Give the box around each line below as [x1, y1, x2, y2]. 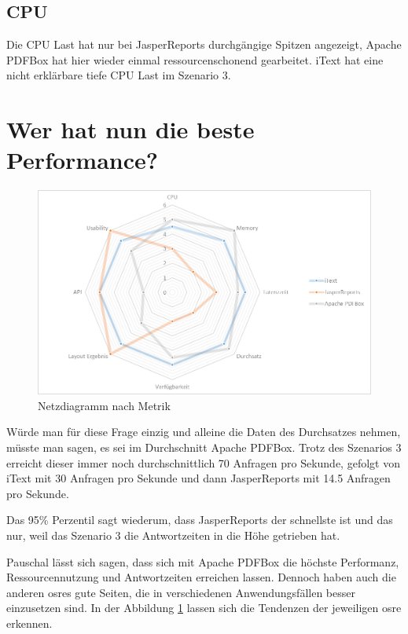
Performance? [6, 144, 158, 176]
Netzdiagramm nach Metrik [38, 397, 171, 413]
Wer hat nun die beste [6, 113, 255, 145]
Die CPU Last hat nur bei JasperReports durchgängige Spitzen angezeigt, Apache [6, 36, 402, 53]
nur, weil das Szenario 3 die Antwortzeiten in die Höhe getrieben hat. [6, 526, 340, 543]
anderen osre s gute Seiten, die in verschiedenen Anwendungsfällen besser [6, 584, 355, 600]
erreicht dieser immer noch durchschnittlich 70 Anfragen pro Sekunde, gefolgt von [6, 454, 400, 471]
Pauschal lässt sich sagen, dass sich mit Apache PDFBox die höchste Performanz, [6, 553, 399, 570]
